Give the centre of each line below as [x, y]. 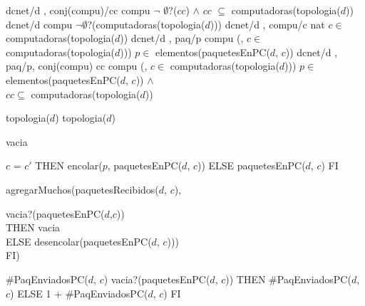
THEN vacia [33, 227]
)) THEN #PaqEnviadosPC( [288, 279]
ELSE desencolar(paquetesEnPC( [79, 241]
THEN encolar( [69, 165]
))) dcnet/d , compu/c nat [267, 24]
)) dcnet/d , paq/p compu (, [182, 38]
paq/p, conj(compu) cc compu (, [77, 66]
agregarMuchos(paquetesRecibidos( [82, 189]
